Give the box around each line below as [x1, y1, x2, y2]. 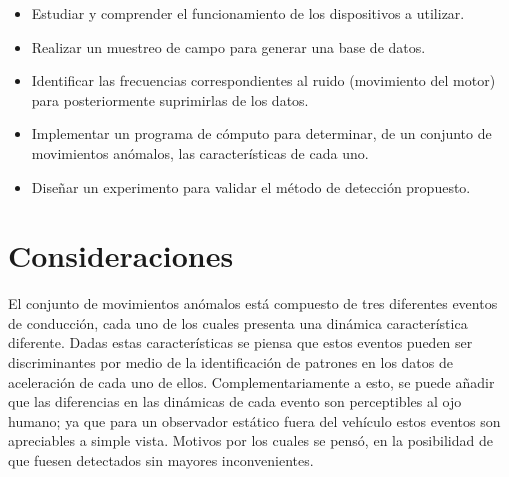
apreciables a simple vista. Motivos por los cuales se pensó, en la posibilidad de [8, 430, 493, 451]
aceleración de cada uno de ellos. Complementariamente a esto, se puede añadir [8, 371, 495, 392]
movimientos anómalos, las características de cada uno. [31, 142, 369, 163]
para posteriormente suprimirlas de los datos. [31, 89, 309, 110]
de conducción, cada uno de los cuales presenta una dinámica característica [8, 312, 468, 333]
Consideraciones [8, 235, 234, 276]
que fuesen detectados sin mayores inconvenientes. [8, 450, 314, 471]
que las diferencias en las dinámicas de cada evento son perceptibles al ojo [8, 391, 462, 412]
